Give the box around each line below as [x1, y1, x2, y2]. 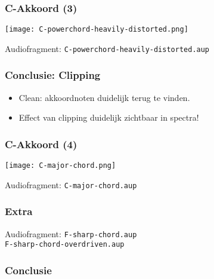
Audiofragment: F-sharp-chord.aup [5, 227, 137, 240]
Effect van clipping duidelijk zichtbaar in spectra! [18, 111, 199, 124]
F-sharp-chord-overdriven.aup [5, 240, 125, 249]
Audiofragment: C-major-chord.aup [5, 178, 137, 191]
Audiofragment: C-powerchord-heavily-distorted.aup [5, 42, 210, 54]
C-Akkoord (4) [5, 136, 77, 151]
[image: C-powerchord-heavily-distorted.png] [5, 25, 188, 34]
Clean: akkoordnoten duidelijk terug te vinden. [18, 91, 190, 103]
